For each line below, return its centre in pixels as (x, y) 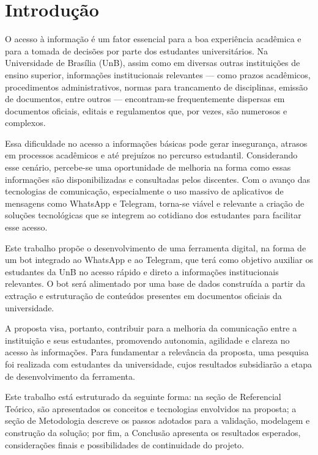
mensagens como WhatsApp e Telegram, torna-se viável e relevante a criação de (155, 203)
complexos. (25, 123)
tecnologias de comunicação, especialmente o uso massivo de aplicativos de (144, 191)
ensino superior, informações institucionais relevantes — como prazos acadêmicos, (158, 74)
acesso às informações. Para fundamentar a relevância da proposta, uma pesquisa (157, 352)
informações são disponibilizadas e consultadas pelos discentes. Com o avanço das (157, 179)
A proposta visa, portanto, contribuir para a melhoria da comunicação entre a (151, 328)
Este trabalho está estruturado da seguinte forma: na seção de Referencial (143, 397)
